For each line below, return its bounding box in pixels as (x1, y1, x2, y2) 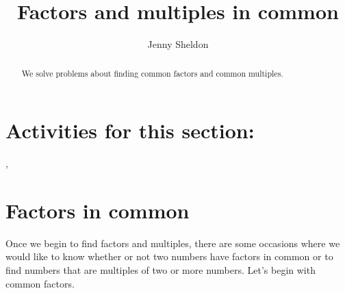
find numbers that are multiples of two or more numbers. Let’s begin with (5, 263, 316, 277)
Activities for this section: (5, 116, 255, 144)
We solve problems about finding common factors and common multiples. (21, 67, 283, 79)
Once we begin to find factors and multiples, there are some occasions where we (5, 235, 340, 250)
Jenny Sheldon (147, 37, 209, 51)
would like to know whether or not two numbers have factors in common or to (5, 249, 333, 264)
